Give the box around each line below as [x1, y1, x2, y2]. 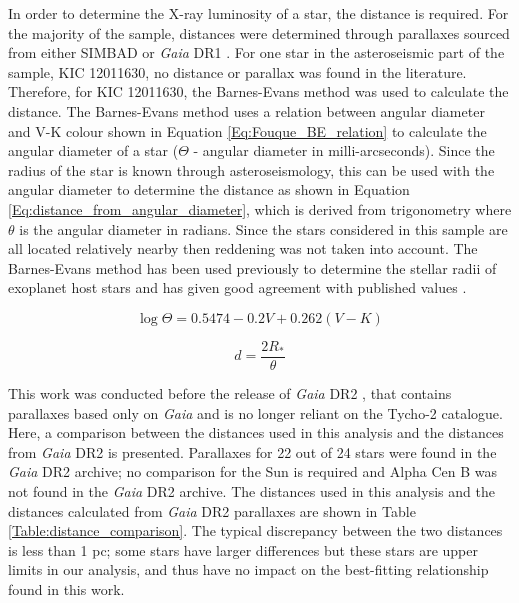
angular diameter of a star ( [8, 140, 179, 161]
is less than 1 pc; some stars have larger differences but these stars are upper [8, 539, 478, 560]
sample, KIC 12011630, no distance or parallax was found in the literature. [8, 61, 467, 82]
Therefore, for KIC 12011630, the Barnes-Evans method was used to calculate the [8, 81, 509, 102]
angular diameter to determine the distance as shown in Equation [8, 179, 410, 200]
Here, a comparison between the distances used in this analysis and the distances [8, 422, 504, 443]
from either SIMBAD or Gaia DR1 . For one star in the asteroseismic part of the [8, 42, 505, 63]
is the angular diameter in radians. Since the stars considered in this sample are [19, 218, 508, 239]
